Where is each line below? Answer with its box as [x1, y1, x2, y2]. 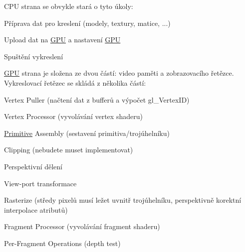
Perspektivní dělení [4, 161, 62, 171]
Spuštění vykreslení [4, 51, 63, 61]
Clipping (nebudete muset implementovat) [4, 144, 133, 155]
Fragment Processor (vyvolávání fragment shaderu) [4, 221, 160, 232]
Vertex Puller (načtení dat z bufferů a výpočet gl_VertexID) [4, 94, 190, 105]
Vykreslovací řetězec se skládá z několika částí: [4, 77, 146, 88]
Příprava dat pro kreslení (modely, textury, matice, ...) [4, 17, 171, 28]
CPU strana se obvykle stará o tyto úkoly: [4, 1, 133, 11]
